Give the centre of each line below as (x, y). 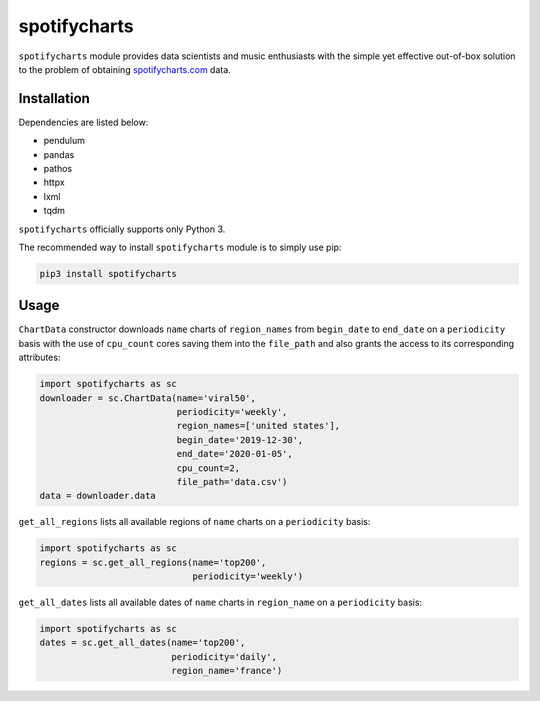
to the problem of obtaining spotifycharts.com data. (125, 69)
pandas (59, 154)
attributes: (39, 357)
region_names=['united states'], (258, 426)
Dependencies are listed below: (83, 122)
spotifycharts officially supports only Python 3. (122, 229)
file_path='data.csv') (232, 481)
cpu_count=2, (208, 468)
